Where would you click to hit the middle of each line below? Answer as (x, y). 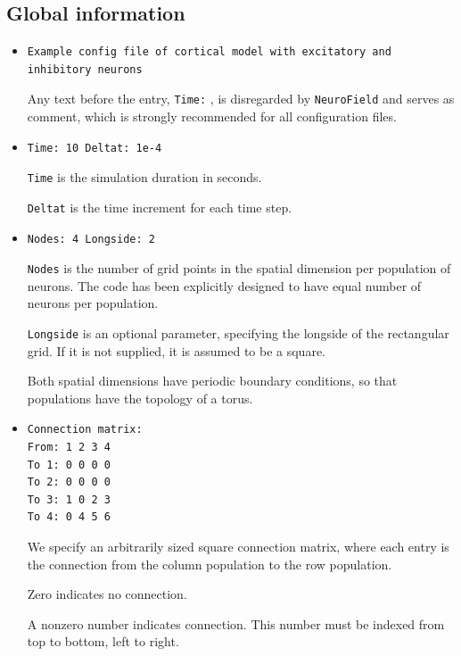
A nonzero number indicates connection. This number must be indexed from (236, 623)
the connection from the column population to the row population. (210, 564)
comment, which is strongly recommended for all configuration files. (212, 116)
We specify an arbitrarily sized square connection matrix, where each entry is (238, 546)
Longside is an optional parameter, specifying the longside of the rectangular (238, 332)
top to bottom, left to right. (103, 641)
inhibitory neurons (85, 69)
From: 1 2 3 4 (69, 448)
